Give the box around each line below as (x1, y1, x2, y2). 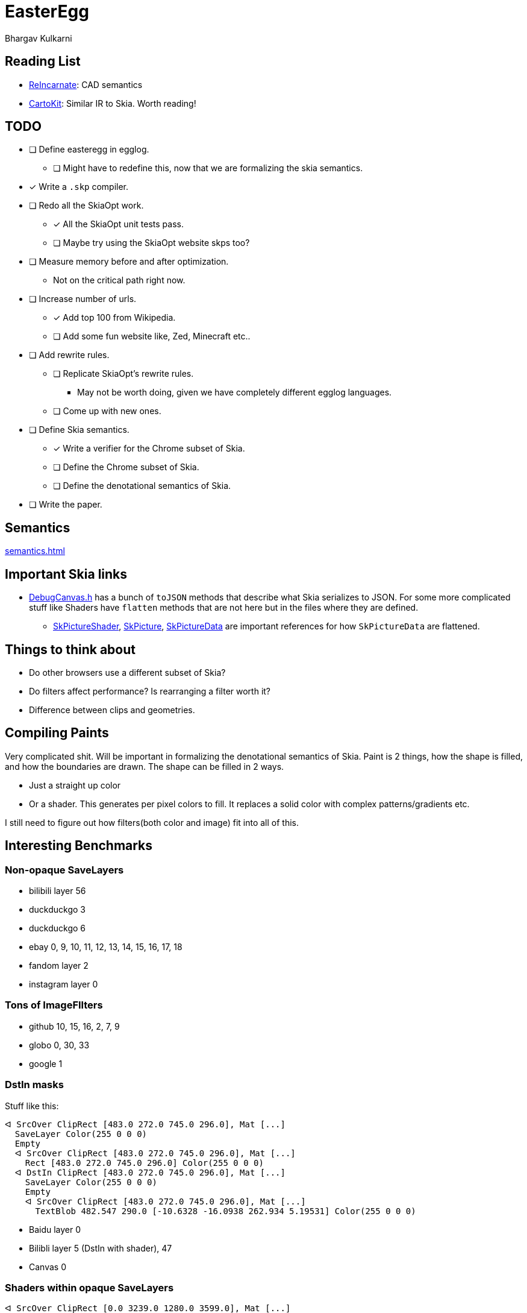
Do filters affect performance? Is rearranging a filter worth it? (29, 685, 271, 696)
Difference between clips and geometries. (29, 704, 195, 715)
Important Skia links (5, 566, 128, 582)
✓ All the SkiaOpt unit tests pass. (53, 219, 184, 230)
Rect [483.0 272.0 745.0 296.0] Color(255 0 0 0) (25, 1157, 264, 1168)
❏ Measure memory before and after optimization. (29, 256, 229, 267)
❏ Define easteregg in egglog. (29, 144, 149, 155)
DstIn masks (5, 1078, 64, 1091)
